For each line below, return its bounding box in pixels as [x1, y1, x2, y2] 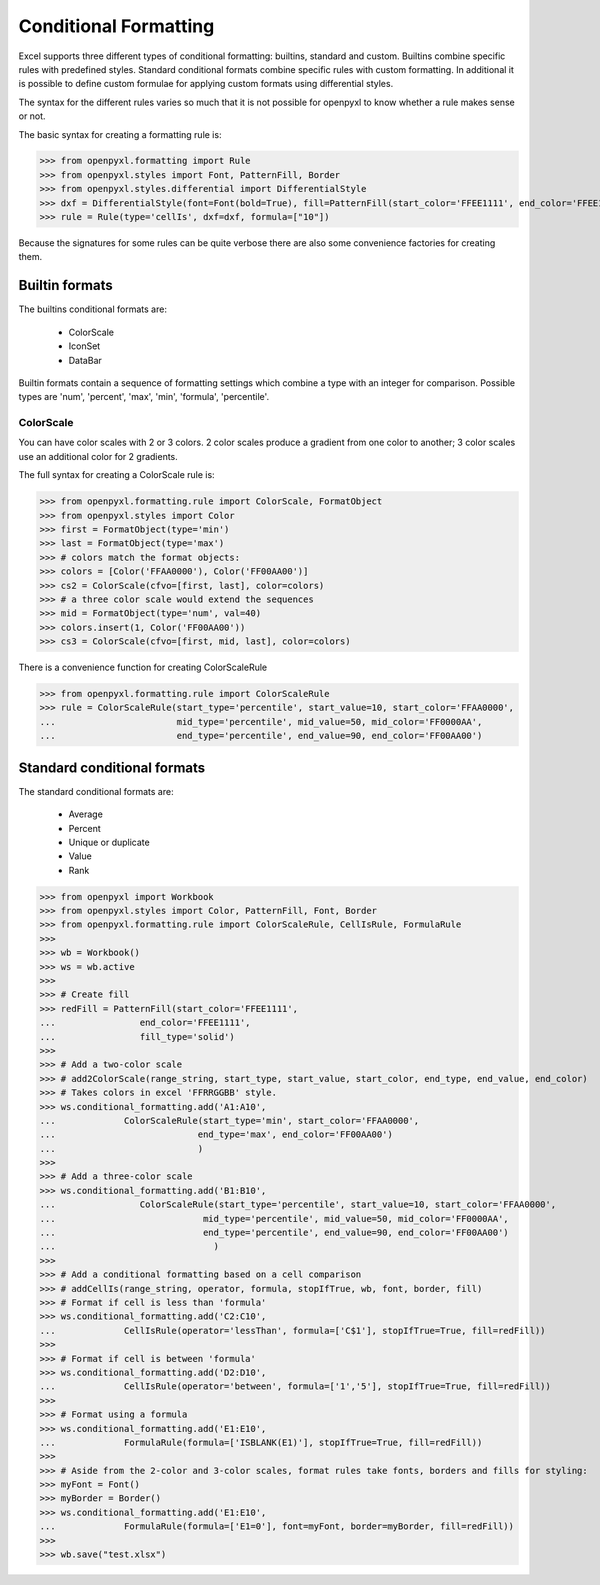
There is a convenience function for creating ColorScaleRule [18, 661, 268, 674]
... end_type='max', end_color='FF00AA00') [39, 1129, 394, 1140]
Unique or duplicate [68, 836, 150, 848]
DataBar [68, 354, 102, 366]
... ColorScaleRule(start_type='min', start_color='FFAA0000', [39, 1115, 420, 1126]
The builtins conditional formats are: [18, 303, 167, 315]
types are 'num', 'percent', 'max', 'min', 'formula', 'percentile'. [18, 391, 270, 403]
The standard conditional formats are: [18, 785, 174, 797]
